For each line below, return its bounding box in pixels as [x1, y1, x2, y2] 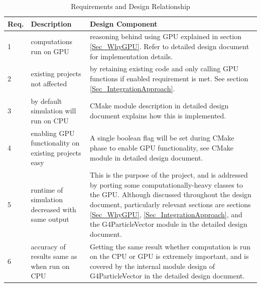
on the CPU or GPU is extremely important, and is [89, 251, 249, 261]
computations [31, 36, 72, 47]
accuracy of [31, 241, 66, 251]
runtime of [31, 184, 63, 195]
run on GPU [31, 46, 69, 56]
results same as [31, 251, 77, 261]
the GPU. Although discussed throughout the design [89, 189, 251, 200]
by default [31, 95, 62, 106]
